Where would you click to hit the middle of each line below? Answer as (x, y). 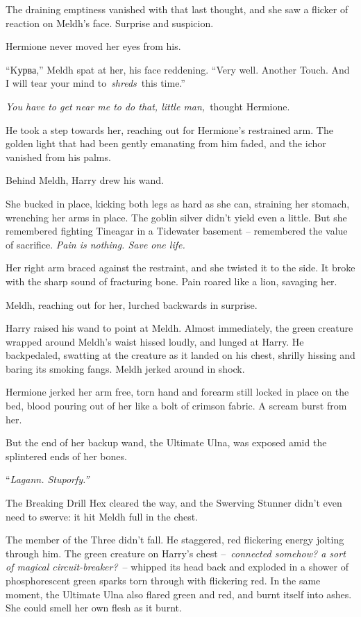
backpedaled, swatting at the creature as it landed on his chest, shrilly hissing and (180, 355)
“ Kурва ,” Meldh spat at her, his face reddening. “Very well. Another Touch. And (178, 69)
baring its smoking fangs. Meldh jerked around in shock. (125, 368)
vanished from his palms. (58, 157)
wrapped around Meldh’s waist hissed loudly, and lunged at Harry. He (155, 341)
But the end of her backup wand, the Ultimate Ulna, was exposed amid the (166, 442)
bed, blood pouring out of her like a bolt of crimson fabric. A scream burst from (176, 406)
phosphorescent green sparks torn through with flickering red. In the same (163, 580)
